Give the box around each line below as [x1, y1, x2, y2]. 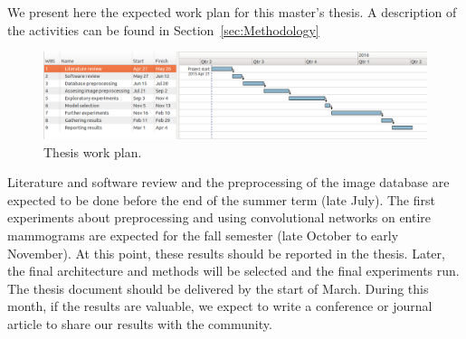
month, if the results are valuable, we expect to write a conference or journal [7, 297, 433, 315]
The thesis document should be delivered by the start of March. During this [7, 278, 429, 297]
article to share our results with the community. [7, 315, 272, 334]
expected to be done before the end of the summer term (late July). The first [7, 190, 435, 209]
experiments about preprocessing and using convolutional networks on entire [7, 208, 432, 227]
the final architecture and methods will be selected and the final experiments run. [7, 261, 460, 280]
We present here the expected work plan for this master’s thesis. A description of [7, 3, 457, 21]
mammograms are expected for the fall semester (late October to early [7, 226, 399, 245]
